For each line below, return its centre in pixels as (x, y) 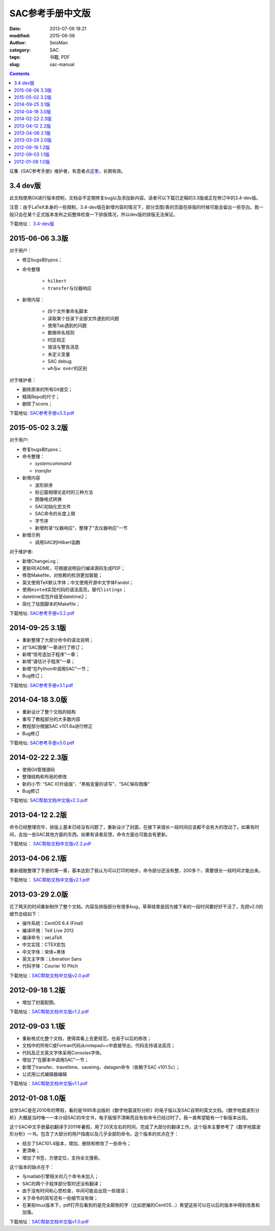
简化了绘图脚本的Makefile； (51, 604)
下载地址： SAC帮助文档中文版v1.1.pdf (48, 1083)
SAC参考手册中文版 (50, 13)
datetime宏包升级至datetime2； (55, 597)
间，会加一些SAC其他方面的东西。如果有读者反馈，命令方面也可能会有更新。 (90, 834)
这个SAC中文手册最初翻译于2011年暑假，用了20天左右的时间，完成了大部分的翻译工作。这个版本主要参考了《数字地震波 (135, 1127)
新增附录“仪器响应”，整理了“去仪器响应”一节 (81, 528)
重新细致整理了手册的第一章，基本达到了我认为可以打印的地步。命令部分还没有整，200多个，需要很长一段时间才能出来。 (136, 870)
